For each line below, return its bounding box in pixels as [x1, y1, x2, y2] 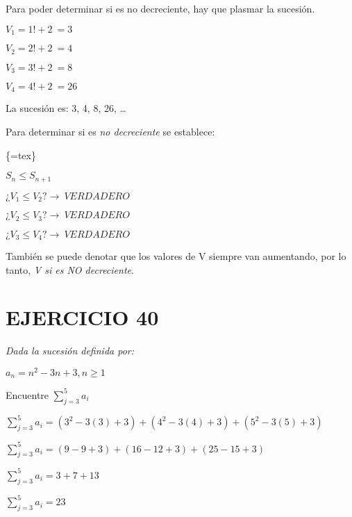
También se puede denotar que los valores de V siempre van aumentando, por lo [6, 249, 346, 263]
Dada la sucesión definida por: [6, 343, 135, 358]
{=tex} [6, 147, 36, 162]
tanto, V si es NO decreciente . [6, 262, 134, 277]
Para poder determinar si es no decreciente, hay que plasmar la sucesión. [6, 1, 315, 15]
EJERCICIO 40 [6, 303, 159, 331]
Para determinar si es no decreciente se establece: [6, 124, 215, 138]
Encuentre [6, 387, 49, 402]
